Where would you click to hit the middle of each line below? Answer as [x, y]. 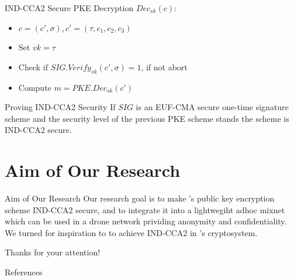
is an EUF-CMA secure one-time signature [212, 107]
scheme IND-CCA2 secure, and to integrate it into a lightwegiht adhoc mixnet [145, 209]
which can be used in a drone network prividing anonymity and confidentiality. [146, 221]
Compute [35, 87]
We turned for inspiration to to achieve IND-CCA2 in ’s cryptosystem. [131, 232]
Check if [33, 66]
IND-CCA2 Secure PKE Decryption [69, 8]
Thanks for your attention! [53, 252]
